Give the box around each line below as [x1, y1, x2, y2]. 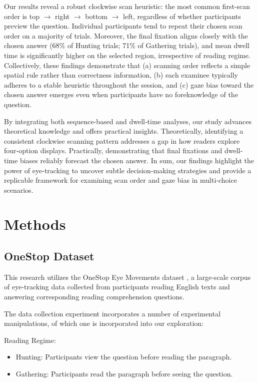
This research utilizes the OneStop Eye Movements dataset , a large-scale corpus [4, 271, 251, 282]
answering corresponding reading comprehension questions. [4, 291, 184, 302]
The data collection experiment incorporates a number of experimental [4, 308, 221, 318]
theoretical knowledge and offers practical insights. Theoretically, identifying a [4, 126, 243, 136]
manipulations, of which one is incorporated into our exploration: [4, 318, 203, 328]
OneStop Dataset [4, 248, 94, 264]
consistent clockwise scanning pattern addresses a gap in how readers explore [4, 135, 240, 146]
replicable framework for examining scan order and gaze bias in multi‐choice [4, 175, 237, 185]
